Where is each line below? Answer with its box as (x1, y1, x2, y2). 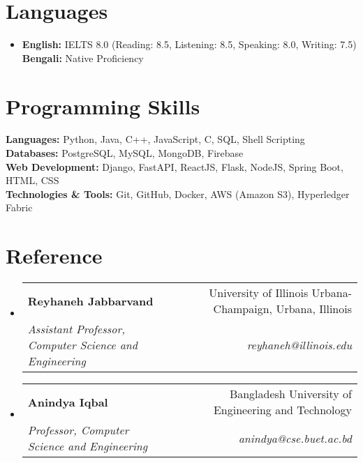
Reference (6, 241, 103, 270)
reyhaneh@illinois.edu (246, 337, 352, 354)
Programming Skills (6, 91, 200, 120)
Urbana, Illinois (276, 301, 352, 317)
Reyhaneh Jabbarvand (27, 292, 154, 309)
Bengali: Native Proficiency (22, 50, 144, 65)
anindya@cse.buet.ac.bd (238, 430, 352, 446)
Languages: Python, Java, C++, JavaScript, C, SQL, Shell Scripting (6, 132, 305, 146)
